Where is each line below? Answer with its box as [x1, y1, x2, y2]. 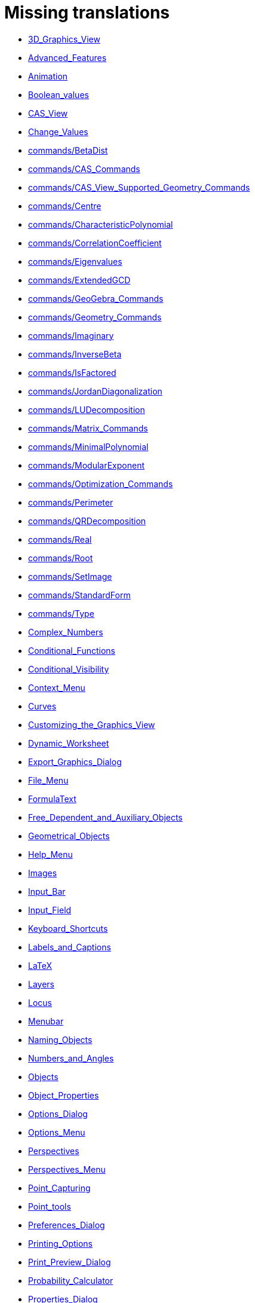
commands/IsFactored [28, 367, 116, 378]
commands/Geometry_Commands [28, 311, 162, 322]
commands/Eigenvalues [28, 256, 122, 267]
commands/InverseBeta [28, 348, 122, 359]
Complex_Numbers [28, 626, 103, 637]
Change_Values [28, 126, 88, 137]
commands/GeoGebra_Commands [28, 293, 164, 304]
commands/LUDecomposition [28, 404, 145, 415]
